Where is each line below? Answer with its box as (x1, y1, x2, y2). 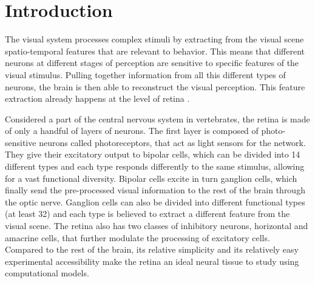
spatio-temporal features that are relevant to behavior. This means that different (5, 44, 305, 57)
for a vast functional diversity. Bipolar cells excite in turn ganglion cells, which (5, 171, 297, 184)
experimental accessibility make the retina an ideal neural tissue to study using (5, 255, 299, 267)
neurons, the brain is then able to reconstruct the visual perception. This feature (5, 80, 305, 93)
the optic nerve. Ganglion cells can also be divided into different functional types (5, 195, 305, 208)
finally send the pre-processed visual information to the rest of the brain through (5, 184, 305, 196)
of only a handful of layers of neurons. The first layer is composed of (5, 124, 259, 137)
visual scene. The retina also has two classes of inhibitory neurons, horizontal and (5, 219, 308, 232)
